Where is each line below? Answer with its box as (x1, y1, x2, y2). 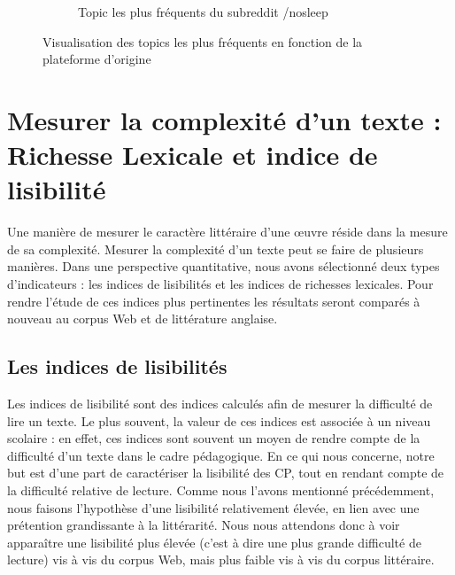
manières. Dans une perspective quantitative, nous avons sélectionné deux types (7, 257, 440, 276)
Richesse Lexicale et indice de (7, 136, 378, 173)
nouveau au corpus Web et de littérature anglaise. (7, 309, 278, 328)
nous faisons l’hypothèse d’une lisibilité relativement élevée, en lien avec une (7, 498, 420, 517)
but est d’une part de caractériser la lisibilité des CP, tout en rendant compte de (7, 463, 444, 482)
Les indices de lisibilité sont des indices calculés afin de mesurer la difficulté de (7, 394, 433, 413)
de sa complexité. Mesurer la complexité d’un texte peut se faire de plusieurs (7, 239, 424, 258)
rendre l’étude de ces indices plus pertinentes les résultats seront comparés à (7, 291, 420, 310)
